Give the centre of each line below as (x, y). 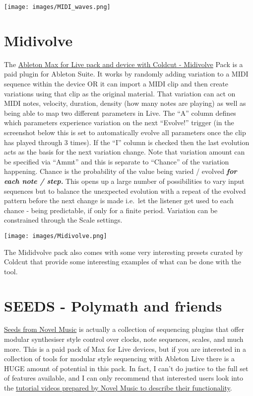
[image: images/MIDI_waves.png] (57, 7)
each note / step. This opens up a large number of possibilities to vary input (124, 181)
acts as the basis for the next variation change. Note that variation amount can (125, 152)
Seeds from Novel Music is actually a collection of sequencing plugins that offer (124, 329)
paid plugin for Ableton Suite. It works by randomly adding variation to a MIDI (126, 74)
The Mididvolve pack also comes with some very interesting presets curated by (124, 252)
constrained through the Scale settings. (63, 220)
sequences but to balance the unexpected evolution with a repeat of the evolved (125, 191)
